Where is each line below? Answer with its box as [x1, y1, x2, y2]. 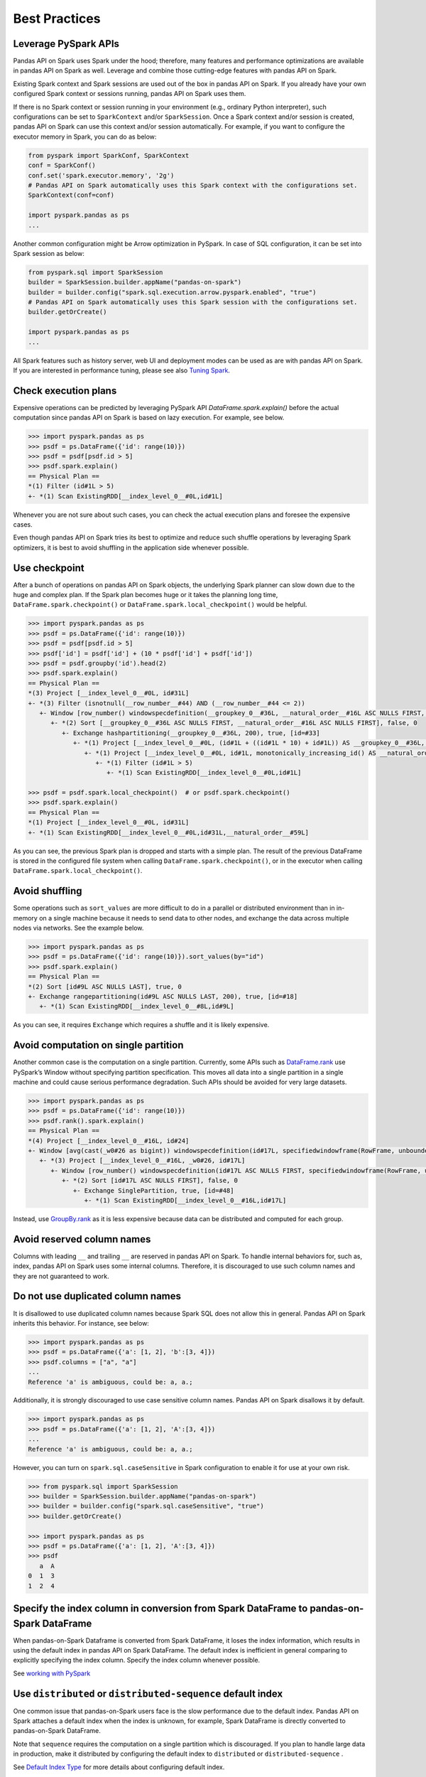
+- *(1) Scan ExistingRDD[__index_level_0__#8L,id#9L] [39, 1002, 234, 1011]
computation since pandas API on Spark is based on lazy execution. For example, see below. [13, 413, 285, 422]
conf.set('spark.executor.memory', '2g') [28, 171, 175, 179]
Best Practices [13, 11, 101, 26]
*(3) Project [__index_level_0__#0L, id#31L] [28, 689, 190, 697]
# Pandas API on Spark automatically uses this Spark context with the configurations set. [28, 181, 358, 189]
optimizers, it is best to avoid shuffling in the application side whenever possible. [13, 543, 249, 552]
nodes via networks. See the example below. [13, 924, 144, 933]
